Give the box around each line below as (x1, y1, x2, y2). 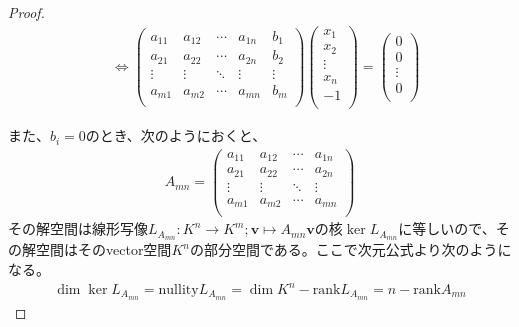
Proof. (8, 2, 45, 22)
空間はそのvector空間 (35, 239, 172, 260)
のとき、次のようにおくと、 (85, 125, 267, 146)
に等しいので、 (398, 218, 496, 239)
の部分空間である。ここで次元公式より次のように (189, 239, 512, 260)
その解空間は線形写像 (8, 218, 148, 239)
